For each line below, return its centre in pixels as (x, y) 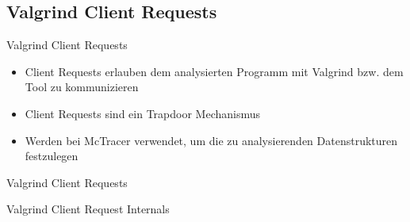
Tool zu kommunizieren (82, 87)
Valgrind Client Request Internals (88, 209)
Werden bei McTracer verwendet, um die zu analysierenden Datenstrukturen (211, 140)
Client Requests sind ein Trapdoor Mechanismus (143, 113)
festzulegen (52, 156)
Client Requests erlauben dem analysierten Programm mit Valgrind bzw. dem (214, 71)
